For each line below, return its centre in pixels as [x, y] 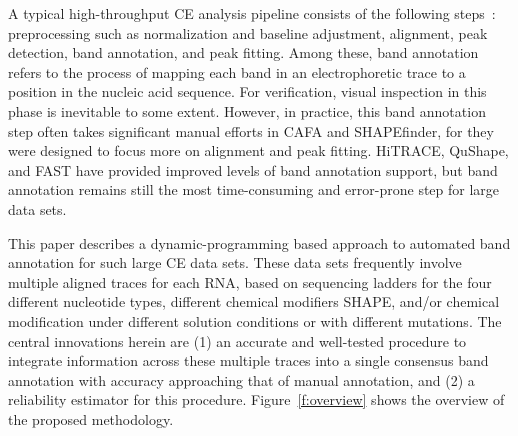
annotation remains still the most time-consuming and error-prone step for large [254, 189]
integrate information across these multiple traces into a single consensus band [248, 360]
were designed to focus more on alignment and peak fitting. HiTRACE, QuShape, [258, 150]
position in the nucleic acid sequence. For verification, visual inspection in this [247, 91]
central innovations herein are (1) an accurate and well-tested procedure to [237, 340]
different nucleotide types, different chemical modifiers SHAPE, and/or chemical [254, 301]
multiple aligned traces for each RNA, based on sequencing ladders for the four [250, 281]
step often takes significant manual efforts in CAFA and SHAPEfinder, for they [251, 130]
